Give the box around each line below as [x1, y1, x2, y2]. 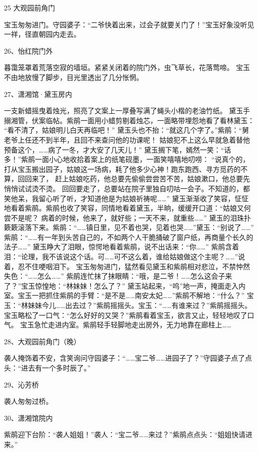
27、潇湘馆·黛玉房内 [4, 88, 72, 99]
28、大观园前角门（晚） [4, 336, 81, 346]
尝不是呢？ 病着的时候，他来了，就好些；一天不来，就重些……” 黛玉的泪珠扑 [4, 212, 251, 223]
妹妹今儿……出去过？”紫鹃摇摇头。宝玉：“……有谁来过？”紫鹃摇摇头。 [28, 300, 252, 310]
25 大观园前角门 [4, 2, 55, 12]
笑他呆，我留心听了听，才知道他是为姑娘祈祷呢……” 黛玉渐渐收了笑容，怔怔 [4, 193, 249, 203]
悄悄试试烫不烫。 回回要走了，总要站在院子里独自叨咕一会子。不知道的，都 [4, 183, 250, 193]
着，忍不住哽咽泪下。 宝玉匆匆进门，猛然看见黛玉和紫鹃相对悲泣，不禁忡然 [4, 261, 250, 271]
